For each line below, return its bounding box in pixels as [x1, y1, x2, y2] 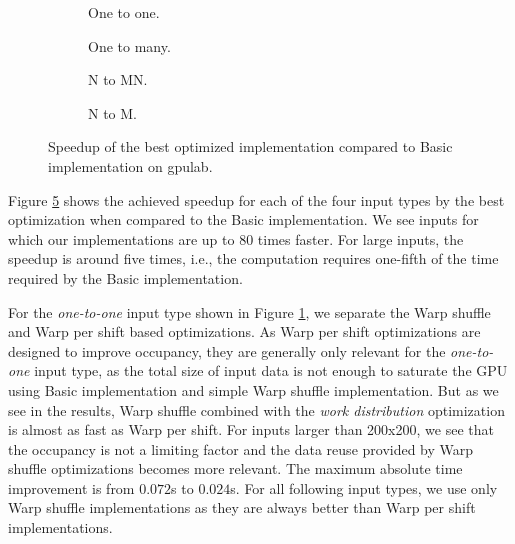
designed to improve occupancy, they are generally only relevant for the [8, 340, 446, 361]
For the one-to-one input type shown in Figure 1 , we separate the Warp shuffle [8, 301, 491, 322]
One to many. [88, 35, 171, 56]
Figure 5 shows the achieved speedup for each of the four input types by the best [8, 189, 505, 210]
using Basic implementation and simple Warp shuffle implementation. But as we [8, 379, 499, 400]
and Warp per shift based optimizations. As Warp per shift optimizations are [8, 321, 481, 342]
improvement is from [8, 477, 135, 498]
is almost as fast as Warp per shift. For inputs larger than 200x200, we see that [8, 419, 494, 440]
